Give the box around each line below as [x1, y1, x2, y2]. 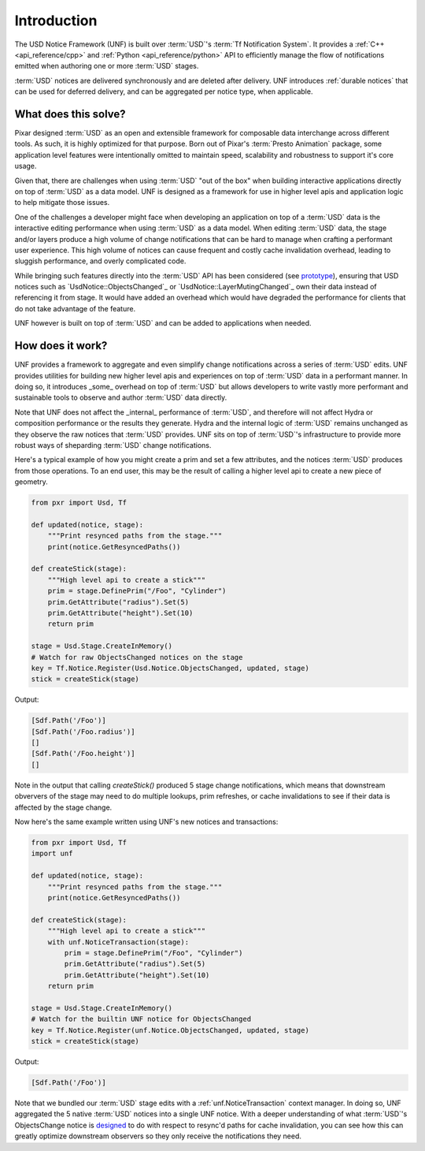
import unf [31, 849, 73, 859]
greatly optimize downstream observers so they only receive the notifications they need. [14, 1131, 302, 1141]
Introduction [14, 12, 98, 29]
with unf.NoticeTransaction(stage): [47, 937, 189, 946]
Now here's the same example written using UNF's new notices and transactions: [14, 817, 279, 826]
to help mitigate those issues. [14, 198, 110, 207]
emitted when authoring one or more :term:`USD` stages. [14, 61, 199, 71]
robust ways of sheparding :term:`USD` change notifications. [14, 440, 212, 449]
